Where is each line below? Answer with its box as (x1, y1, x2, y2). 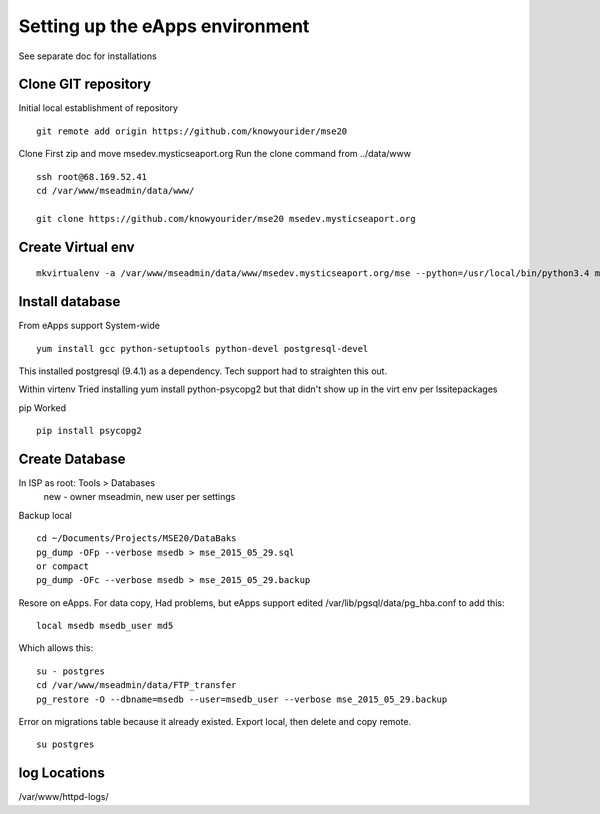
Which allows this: (18, 642, 94, 654)
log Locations (18, 765, 105, 782)
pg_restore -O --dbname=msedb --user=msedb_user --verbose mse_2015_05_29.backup (36, 693, 448, 705)
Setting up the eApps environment (18, 15, 310, 37)
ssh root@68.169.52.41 (36, 171, 148, 182)
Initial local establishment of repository (18, 102, 179, 114)
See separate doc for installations (18, 50, 157, 62)
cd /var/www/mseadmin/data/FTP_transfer (36, 680, 237, 691)
